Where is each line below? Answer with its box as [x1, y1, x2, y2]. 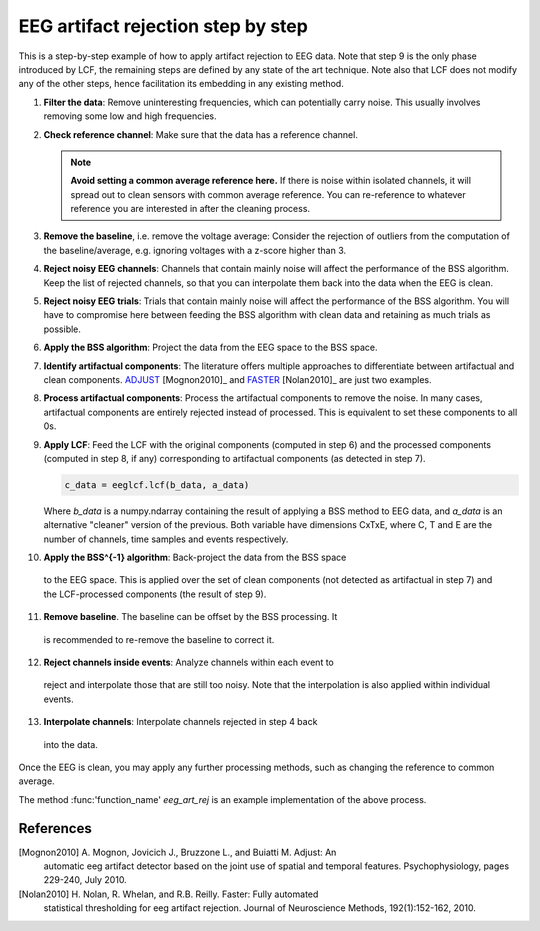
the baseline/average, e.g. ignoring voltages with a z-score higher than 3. [43, 244, 347, 256]
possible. [43, 323, 82, 335]
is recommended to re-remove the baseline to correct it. [43, 633, 275, 645]
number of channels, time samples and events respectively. [43, 533, 289, 545]
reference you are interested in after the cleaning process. [70, 203, 310, 215]
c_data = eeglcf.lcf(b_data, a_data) [64, 479, 250, 490]
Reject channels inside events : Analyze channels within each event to [43, 656, 334, 669]
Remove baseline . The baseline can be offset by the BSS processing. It [43, 611, 338, 623]
